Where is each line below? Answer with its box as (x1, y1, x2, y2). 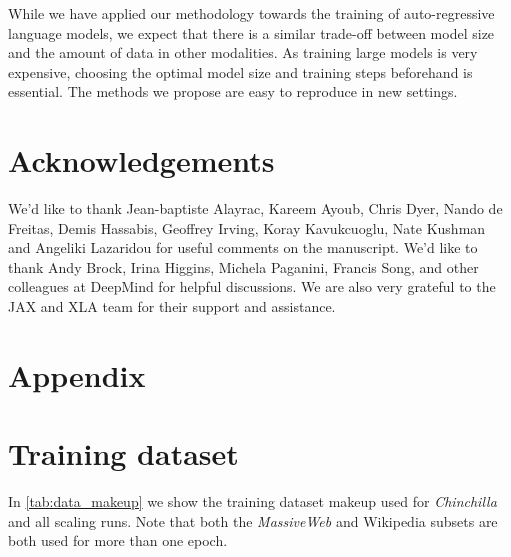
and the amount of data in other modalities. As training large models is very (8, 42, 478, 63)
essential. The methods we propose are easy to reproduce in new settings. (8, 81, 458, 102)
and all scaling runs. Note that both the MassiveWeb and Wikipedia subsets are (8, 510, 498, 531)
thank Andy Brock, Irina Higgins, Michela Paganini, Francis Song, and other (8, 256, 479, 277)
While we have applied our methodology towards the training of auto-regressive (8, 3, 495, 23)
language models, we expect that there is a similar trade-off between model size (8, 22, 495, 43)
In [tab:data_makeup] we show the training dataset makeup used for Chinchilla (8, 491, 497, 512)
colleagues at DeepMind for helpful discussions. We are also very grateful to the (8, 276, 496, 297)
